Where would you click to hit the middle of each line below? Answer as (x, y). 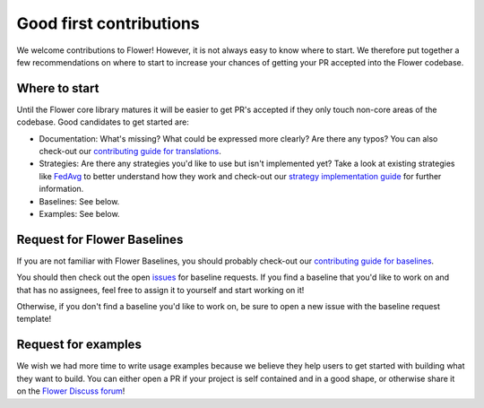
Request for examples (79, 345)
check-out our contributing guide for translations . (130, 152)
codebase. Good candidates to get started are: (103, 122)
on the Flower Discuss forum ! (71, 391)
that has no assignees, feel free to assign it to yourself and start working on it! (160, 290)
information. (61, 189)
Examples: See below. (79, 213)
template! (34, 319)
